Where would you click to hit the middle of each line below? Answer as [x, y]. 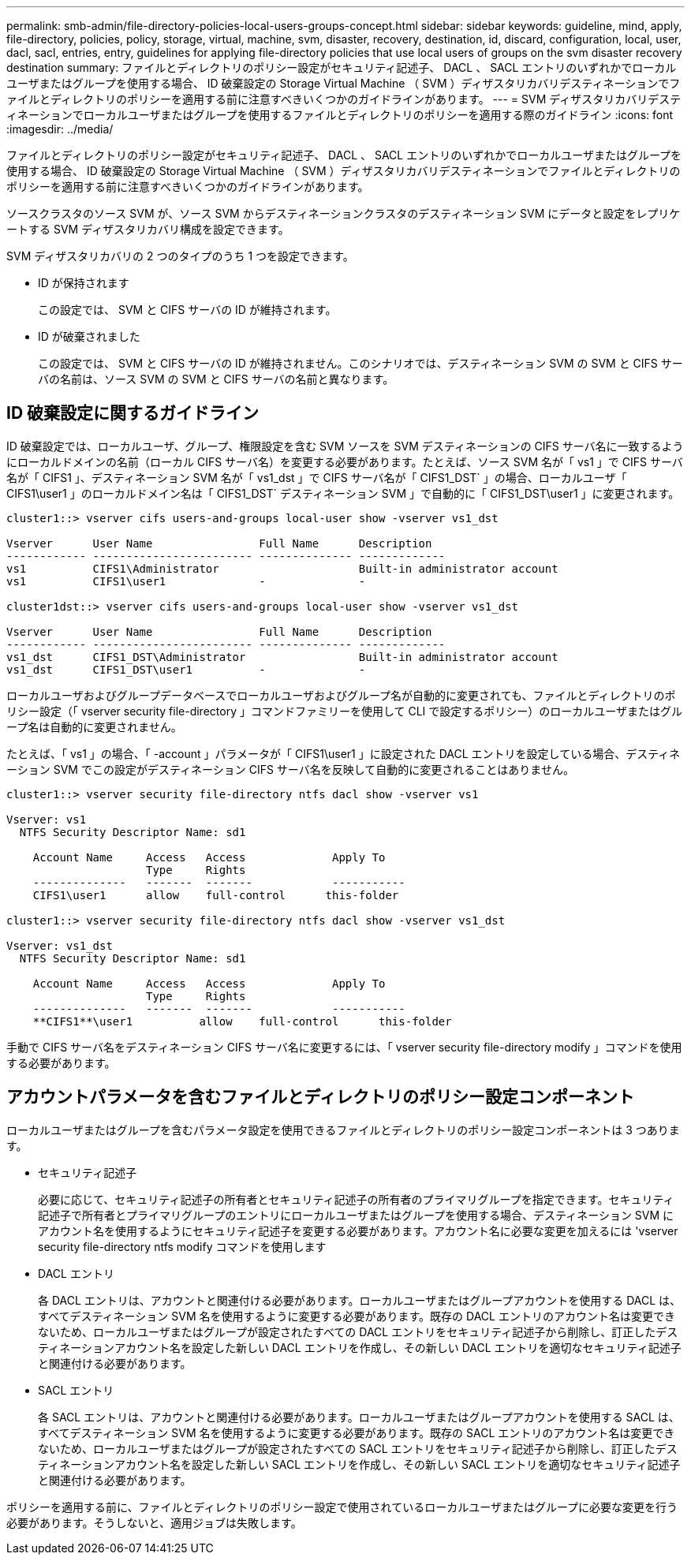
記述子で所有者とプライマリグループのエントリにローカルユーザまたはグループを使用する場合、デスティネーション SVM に [356, 1215]
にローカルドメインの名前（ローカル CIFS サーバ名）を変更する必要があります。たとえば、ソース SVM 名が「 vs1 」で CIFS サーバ [345, 461]
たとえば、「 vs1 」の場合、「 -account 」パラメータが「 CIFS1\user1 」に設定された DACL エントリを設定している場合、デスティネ [344, 753]
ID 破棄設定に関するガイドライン [133, 413]
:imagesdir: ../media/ [60, 129]
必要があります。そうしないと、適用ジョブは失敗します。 [154, 1522]
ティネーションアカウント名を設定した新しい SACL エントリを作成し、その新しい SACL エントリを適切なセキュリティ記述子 [359, 1464]
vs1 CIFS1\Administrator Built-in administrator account [282, 568]
